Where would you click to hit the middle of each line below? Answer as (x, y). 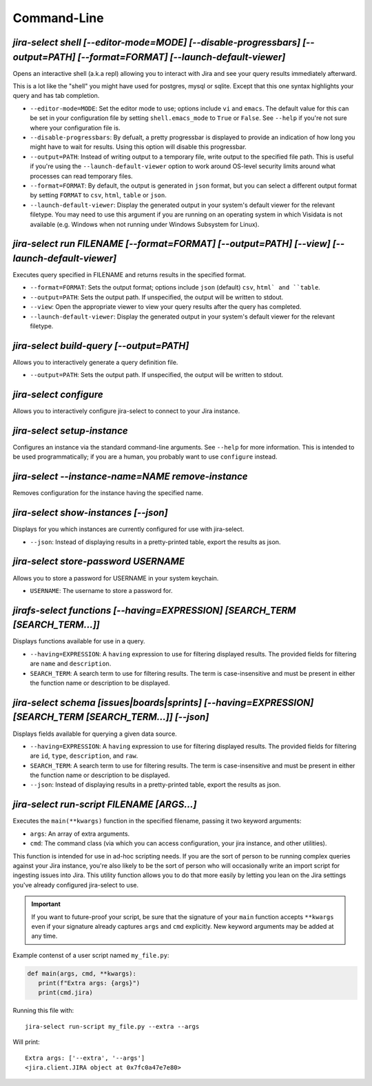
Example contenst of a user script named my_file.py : (91, 955)
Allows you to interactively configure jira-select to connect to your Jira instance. (126, 411)
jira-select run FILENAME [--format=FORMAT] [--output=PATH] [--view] (172, 244)
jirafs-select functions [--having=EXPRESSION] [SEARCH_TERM (154, 610)
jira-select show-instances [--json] (90, 513)
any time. (44, 936)
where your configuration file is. (75, 128)
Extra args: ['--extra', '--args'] (85, 1058)
